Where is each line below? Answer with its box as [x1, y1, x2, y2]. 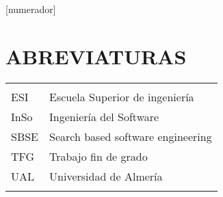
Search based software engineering [49, 128, 212, 144]
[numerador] [5, 2, 56, 16]
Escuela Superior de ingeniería [49, 88, 194, 105]
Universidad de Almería [49, 168, 163, 184]
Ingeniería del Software [49, 108, 159, 124]
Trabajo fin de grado [49, 148, 148, 164]
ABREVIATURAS [5, 42, 187, 70]
